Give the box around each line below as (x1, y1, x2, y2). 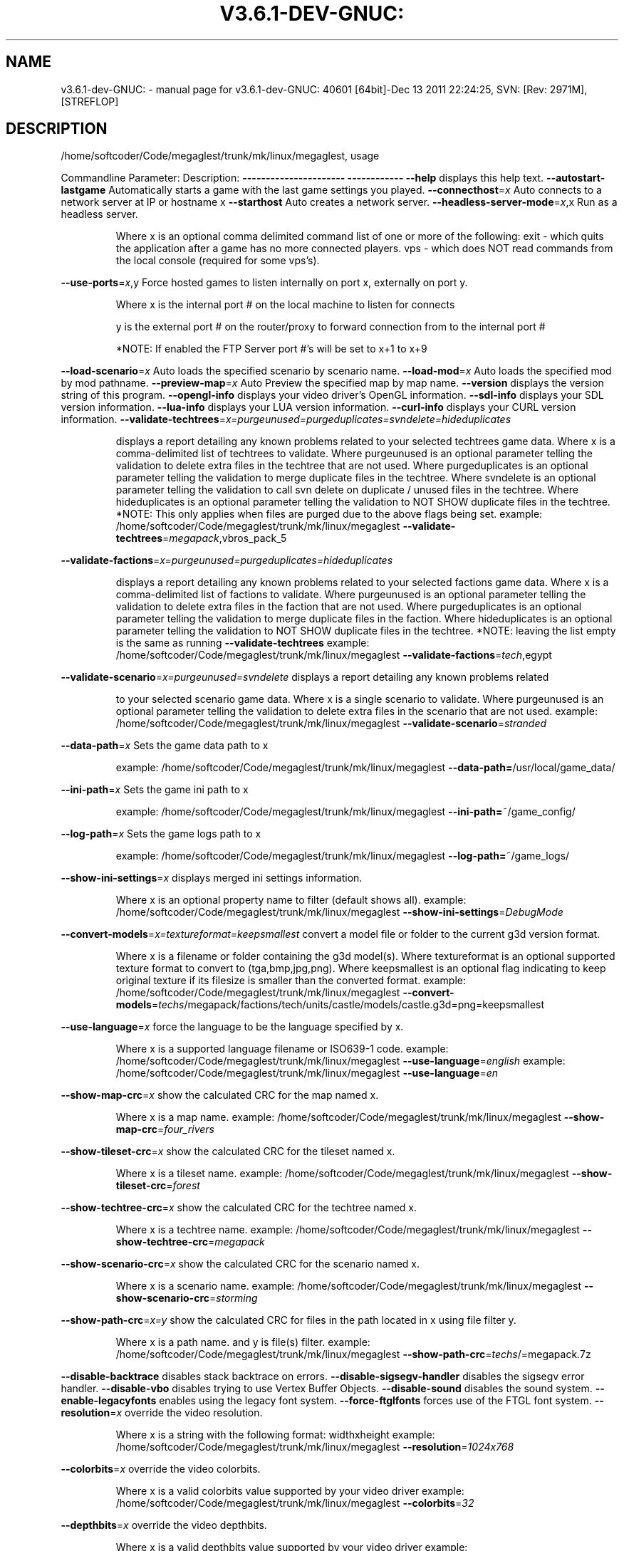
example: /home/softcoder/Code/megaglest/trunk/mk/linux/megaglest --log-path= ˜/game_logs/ (115, 850, 570, 862)
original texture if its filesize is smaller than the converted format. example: (115, 974, 467, 987)
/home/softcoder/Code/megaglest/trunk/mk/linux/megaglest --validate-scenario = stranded (115, 717, 547, 730)
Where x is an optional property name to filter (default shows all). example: (115, 894, 467, 907)
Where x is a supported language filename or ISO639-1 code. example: (115, 1043, 449, 1055)
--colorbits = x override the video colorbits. (61, 1463, 261, 1476)
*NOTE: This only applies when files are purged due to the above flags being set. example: (115, 508, 543, 521)
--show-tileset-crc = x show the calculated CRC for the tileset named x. (61, 1145, 395, 1158)
